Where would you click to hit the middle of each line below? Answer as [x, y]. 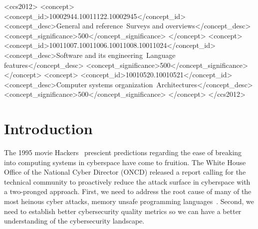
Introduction [48, 128]
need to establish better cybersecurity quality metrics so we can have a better [123, 211]
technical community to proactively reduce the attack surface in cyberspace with [127, 181]
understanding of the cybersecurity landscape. [74, 221]
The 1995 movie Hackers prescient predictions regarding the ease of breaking [123, 152]
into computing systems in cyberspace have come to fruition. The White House [125, 162]
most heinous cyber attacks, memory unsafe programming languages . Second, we [129, 201]
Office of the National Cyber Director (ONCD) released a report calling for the [125, 172]
